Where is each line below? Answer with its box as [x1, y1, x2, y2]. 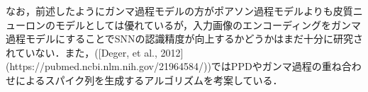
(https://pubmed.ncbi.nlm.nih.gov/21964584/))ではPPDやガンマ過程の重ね [6, 59, 342, 74]
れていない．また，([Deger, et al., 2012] [6, 45, 184, 59]
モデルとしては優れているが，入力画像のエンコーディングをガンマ [55, 17, 362, 32]
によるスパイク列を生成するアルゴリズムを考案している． [15, 72, 283, 87]
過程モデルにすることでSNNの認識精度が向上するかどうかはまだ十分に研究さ [6, 31, 363, 46]
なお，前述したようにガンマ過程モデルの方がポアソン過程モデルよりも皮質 [6, 4, 353, 18]
